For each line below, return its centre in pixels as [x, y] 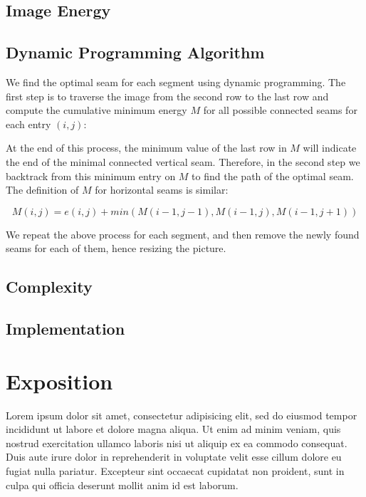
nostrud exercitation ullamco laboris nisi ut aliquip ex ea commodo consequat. [177, 443]
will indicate [330, 148]
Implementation [66, 329]
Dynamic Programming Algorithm [135, 52]
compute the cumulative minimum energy [96, 110]
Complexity [49, 287]
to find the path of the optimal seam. [273, 176]
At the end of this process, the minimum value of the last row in [146, 148]
